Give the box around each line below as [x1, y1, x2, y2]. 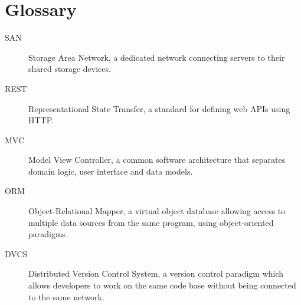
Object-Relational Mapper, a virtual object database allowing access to [28, 205, 286, 217]
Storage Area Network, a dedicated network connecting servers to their [28, 51, 285, 63]
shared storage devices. [28, 63, 111, 75]
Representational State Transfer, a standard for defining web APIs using [28, 102, 290, 114]
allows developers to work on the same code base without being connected [28, 279, 296, 291]
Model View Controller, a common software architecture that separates [28, 153, 286, 166]
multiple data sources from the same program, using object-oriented [28, 216, 274, 228]
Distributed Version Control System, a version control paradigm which [28, 267, 284, 280]
